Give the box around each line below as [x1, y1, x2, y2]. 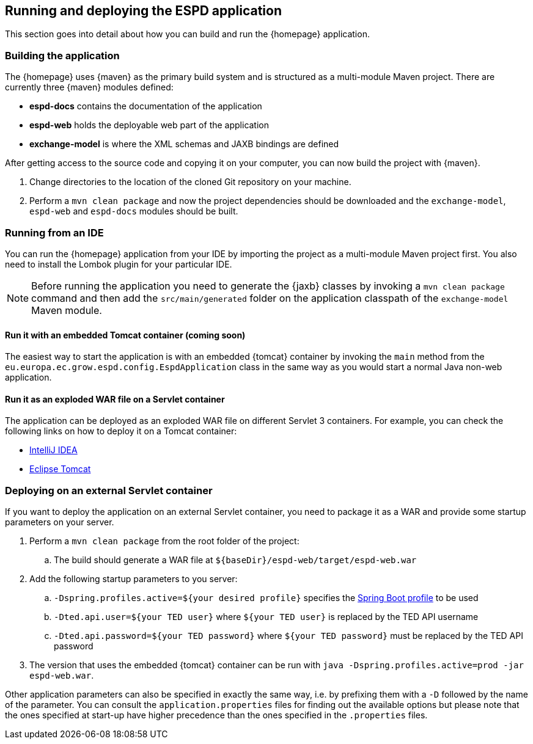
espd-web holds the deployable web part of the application [29, 120, 270, 131]
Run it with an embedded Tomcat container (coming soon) [5, 329, 246, 340]
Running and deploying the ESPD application [5, 3, 282, 18]
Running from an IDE [5, 226, 104, 239]
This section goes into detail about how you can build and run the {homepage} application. [5, 29, 370, 40]
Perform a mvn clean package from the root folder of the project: [29, 536, 300, 547]
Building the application [5, 49, 120, 62]
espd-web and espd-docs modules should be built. [29, 206, 238, 217]
